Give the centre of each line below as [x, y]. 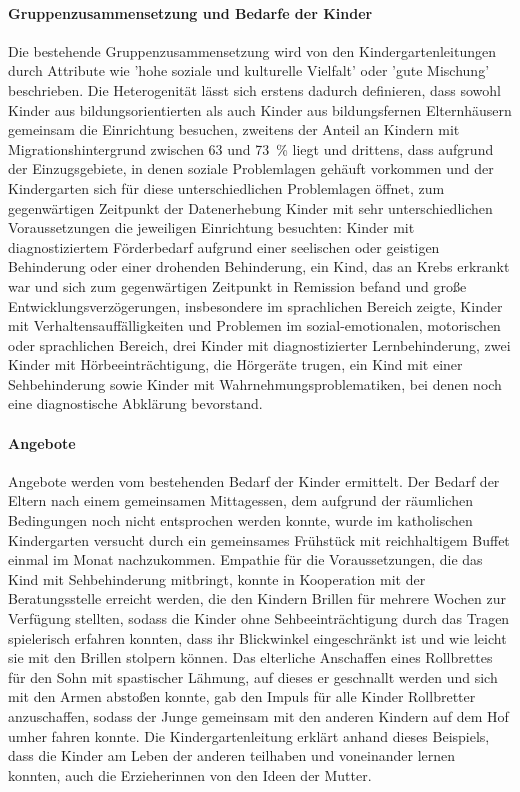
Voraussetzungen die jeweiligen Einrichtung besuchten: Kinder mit [211, 227]
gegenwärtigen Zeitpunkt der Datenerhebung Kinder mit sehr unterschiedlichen [250, 207]
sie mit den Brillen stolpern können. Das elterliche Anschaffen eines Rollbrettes [250, 657]
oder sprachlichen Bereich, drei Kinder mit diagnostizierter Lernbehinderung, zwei [259, 344]
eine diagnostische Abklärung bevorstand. [135, 403]
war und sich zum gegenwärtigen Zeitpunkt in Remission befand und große [237, 285]
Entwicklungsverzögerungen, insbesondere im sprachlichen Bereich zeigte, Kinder [255, 305]
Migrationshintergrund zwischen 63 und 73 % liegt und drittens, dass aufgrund [251, 148]
